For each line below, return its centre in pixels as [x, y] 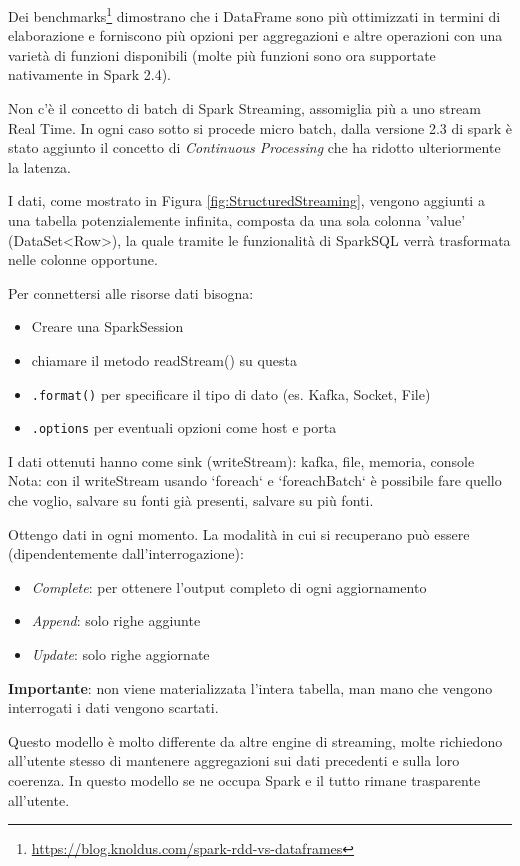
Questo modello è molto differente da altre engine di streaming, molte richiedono [255, 740]
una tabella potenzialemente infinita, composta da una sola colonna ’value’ [237, 220]
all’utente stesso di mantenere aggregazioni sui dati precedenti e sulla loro [234, 760]
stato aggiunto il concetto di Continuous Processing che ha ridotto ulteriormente [254, 147]
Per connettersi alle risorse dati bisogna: [131, 292]
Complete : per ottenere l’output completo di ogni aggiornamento [229, 586]
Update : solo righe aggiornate [120, 654]
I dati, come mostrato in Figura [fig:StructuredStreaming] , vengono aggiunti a [246, 200]
